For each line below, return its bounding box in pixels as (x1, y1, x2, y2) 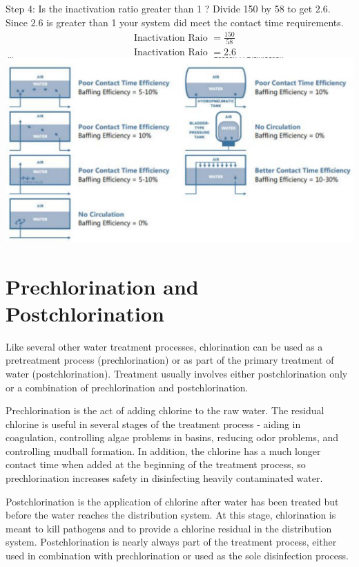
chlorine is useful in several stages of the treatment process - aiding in (6, 416, 301, 431)
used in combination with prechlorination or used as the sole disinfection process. (6, 548, 349, 563)
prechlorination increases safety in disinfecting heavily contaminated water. (6, 471, 323, 485)
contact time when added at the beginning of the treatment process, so (6, 457, 306, 472)
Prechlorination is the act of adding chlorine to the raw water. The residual (6, 403, 324, 418)
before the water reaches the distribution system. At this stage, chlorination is (6, 508, 336, 522)
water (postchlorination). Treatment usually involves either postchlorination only (6, 366, 348, 380)
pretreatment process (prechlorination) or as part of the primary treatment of (6, 353, 334, 367)
